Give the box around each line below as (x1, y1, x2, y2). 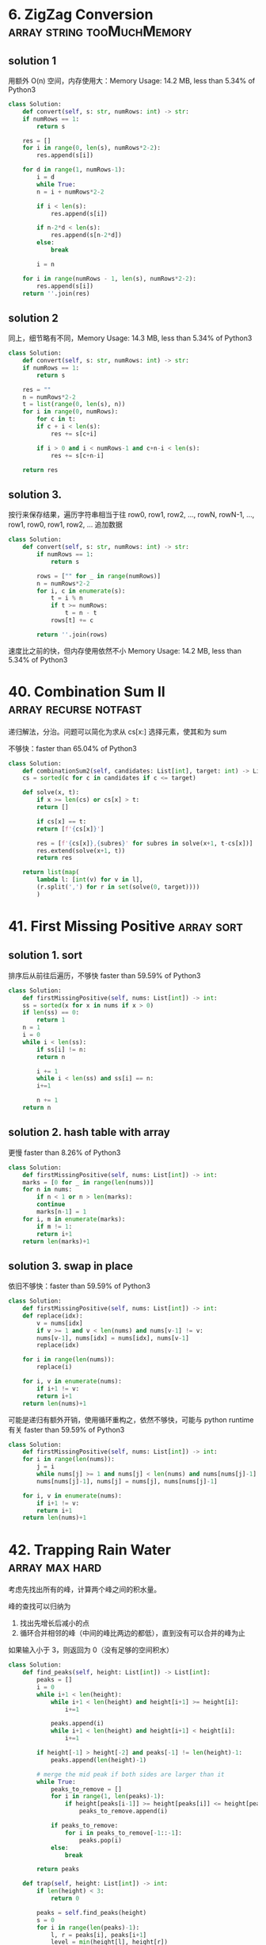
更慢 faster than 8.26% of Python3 (8, 1148, 121, 1157)
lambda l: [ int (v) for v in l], (36, 876, 144, 884)
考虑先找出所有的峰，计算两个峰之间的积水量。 (8, 1585, 161, 1594)
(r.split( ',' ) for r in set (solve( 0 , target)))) (36, 883, 200, 892)
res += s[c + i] (50, 430, 97, 438)
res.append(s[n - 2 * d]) (50, 232, 123, 240)
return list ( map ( (22, 869, 80, 877)
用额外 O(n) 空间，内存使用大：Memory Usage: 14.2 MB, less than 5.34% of (8, 76, 256, 85)
